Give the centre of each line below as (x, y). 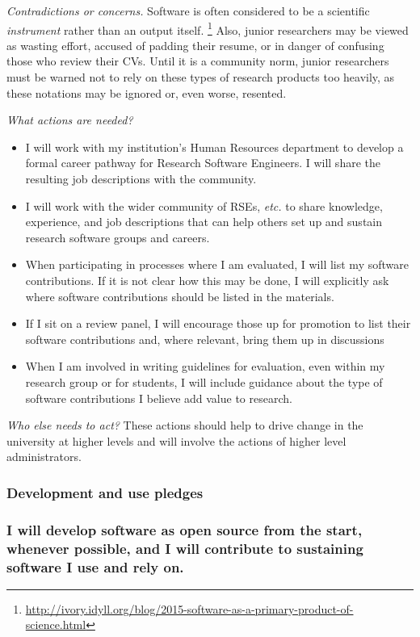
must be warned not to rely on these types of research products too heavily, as (201, 77)
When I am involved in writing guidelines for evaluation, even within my (205, 366)
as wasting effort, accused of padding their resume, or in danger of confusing (195, 45)
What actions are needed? (70, 120)
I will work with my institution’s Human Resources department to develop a (214, 147)
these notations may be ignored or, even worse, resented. (147, 92)
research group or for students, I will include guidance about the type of (204, 381)
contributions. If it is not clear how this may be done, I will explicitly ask (207, 280)
